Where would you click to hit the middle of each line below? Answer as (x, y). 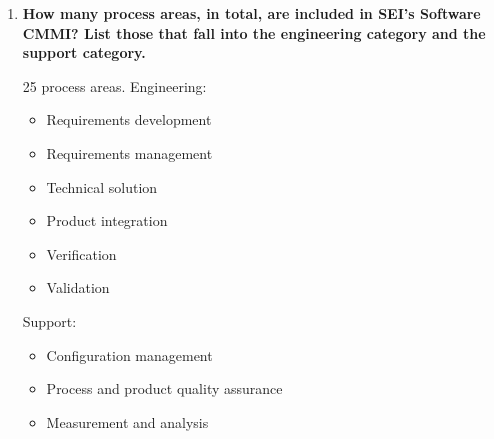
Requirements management (129, 152)
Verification (81, 253)
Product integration (107, 220)
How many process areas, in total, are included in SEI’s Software (251, 13)
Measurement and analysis (127, 421)
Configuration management (129, 354)
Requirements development (129, 119)
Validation (78, 287)
